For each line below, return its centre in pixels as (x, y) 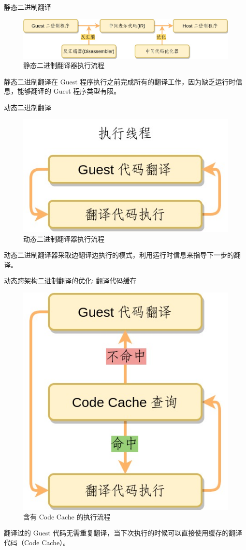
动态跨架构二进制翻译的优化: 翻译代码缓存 (70, 281)
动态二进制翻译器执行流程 (64, 238)
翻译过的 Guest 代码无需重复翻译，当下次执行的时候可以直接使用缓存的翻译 (123, 533)
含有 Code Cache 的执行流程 (67, 516)
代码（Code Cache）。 (37, 542)
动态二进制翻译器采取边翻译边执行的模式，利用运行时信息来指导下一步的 (119, 255)
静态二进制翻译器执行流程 (64, 65)
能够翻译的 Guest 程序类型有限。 (69, 91)
